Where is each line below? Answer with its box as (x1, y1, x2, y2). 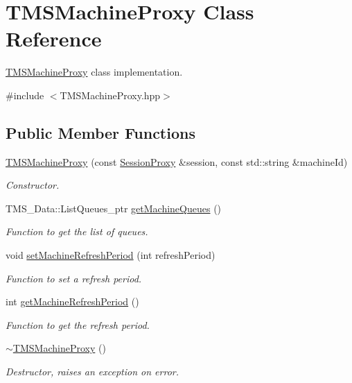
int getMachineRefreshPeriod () (6, 294, 139, 309)
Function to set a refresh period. (6, 271, 142, 285)
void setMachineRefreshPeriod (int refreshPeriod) (6, 248, 215, 262)
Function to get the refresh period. (6, 317, 150, 332)
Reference (6, 24, 102, 53)
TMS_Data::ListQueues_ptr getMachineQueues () (6, 201, 222, 215)
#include (6, 87, 44, 102)
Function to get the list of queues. (6, 224, 148, 239)
